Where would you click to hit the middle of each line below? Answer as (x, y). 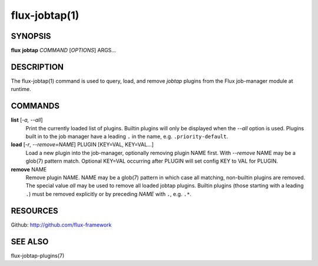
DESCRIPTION (37, 67)
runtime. (21, 89)
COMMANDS (35, 106)
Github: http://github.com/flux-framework (61, 225)
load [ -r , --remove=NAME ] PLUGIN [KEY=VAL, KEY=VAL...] (82, 144)
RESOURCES (34, 211)
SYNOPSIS (31, 36)
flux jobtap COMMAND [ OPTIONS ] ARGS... (63, 50)
